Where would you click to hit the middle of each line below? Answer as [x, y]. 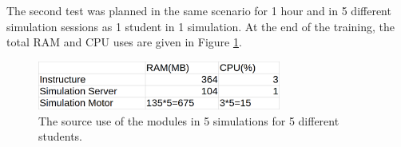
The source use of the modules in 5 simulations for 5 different [189, 120]
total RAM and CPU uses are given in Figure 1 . [124, 42]
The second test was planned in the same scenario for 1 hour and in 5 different [199, 10]
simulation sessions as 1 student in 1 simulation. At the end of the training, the [200, 26]
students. [60, 136]
